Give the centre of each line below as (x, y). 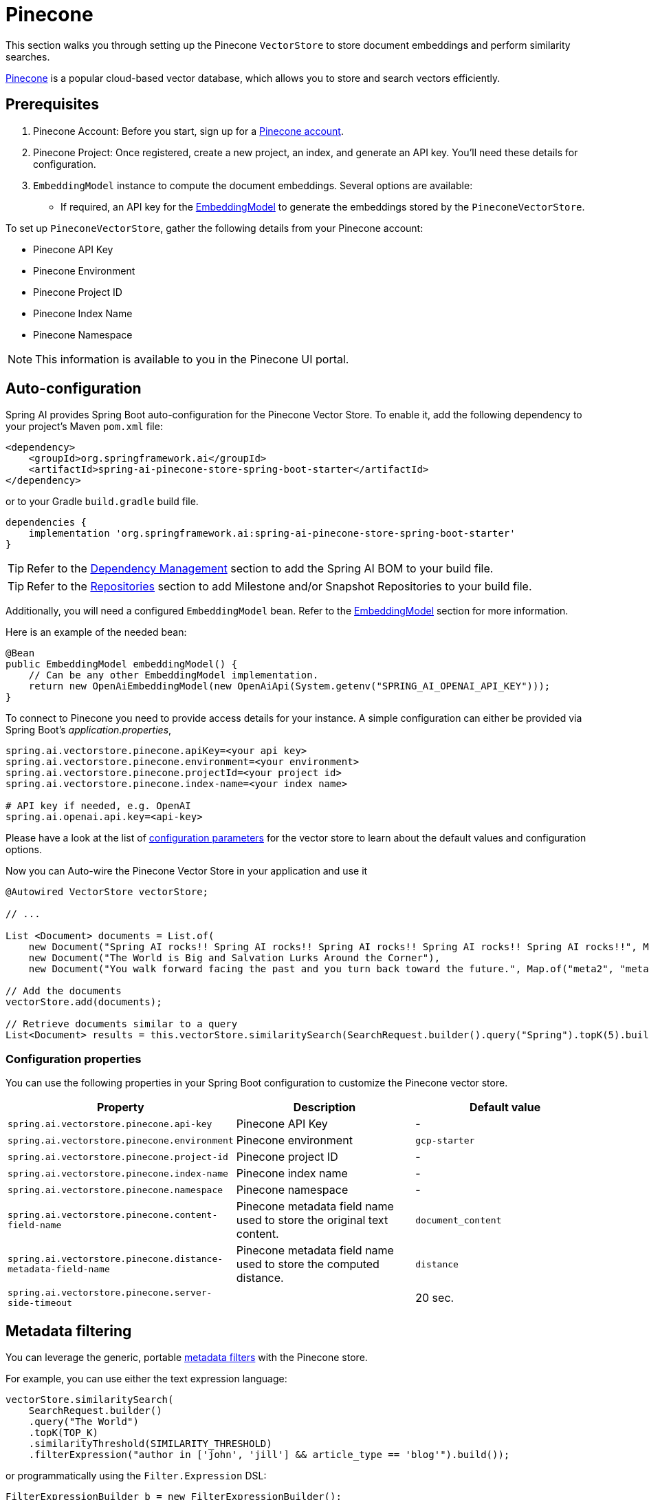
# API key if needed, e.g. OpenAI (98, 806)
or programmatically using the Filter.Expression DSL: (136, 1476)
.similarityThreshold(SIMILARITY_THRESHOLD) (150, 1444)
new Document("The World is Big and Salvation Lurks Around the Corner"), (234, 958)
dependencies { (46, 523)
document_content (459, 1220)
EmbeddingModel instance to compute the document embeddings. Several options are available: (253, 185)
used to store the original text (312, 1220)
